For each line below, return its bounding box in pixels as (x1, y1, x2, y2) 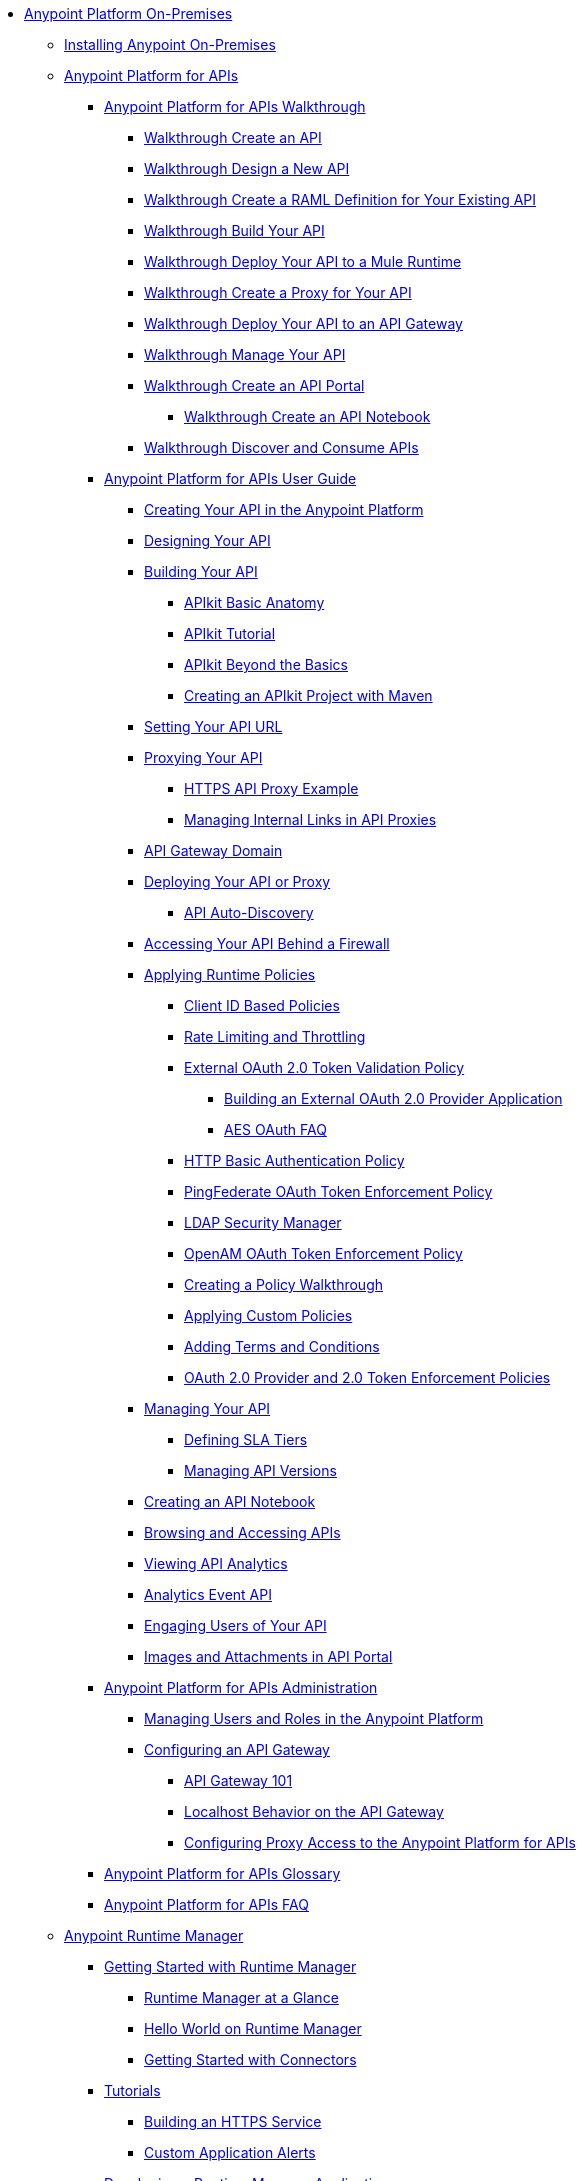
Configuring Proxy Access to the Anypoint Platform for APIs (184, 1834, 576, 1851)
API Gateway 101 (184, 1772, 293, 1789)
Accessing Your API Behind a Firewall (144, 935, 390, 952)
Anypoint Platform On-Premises (24, 5, 233, 22)
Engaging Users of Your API (144, 1617, 327, 1634)
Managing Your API (144, 1400, 271, 1417)
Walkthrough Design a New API (144, 160, 350, 177)
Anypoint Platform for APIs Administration (104, 1679, 378, 1696)
